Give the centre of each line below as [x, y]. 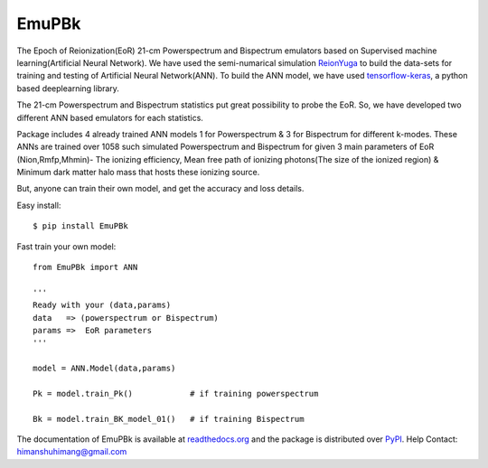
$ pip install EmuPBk [80, 226]
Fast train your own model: [66, 246]
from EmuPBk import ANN [85, 267]
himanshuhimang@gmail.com [72, 452]
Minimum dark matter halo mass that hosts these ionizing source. [138, 173]
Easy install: [39, 205]
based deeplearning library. [68, 88]
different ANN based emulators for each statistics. [110, 117]
